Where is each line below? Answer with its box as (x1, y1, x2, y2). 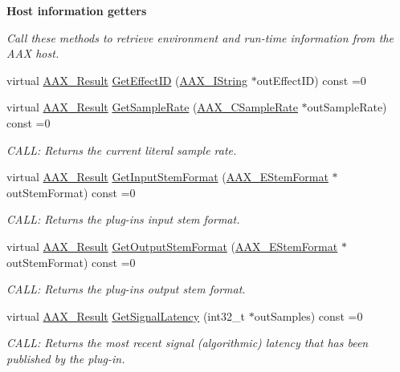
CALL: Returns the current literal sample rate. (6, 141, 237, 158)
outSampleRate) (307, 99, 387, 115)
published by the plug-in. (6, 350, 125, 366)
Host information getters (6, 2, 147, 18)
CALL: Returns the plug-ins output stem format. (6, 281, 246, 297)
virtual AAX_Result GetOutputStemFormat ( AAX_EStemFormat (6, 237, 338, 254)
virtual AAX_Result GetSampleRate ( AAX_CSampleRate (6, 99, 298, 115)
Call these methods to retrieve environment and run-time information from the (6, 29, 394, 46)
